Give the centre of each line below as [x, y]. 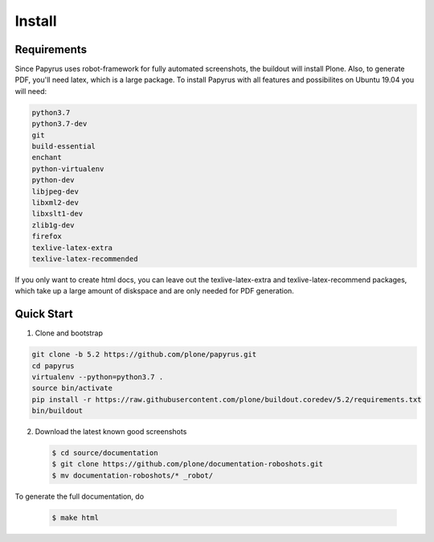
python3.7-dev [59, 124]
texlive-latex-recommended [85, 259]
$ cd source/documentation [105, 453]
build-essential [64, 146]
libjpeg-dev [55, 191]
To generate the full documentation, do [80, 496]
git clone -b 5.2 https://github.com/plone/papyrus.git [144, 355]
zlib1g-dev [53, 225]
